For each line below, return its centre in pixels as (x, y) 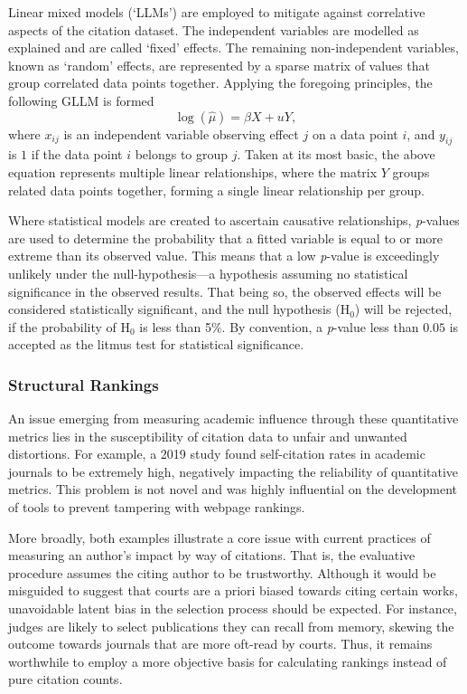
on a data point (355, 133)
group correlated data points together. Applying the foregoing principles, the (220, 83)
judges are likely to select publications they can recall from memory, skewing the (231, 626)
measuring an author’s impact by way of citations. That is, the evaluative (212, 555)
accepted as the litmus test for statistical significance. (156, 344)
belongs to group (182, 154)
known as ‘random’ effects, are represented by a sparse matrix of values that (219, 65)
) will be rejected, (403, 309)
